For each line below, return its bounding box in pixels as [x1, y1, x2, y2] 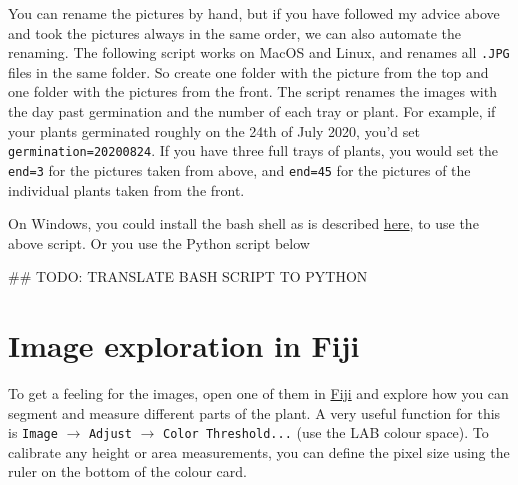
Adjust [88, 427, 132, 442]
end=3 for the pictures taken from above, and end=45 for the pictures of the [8, 159, 471, 180]
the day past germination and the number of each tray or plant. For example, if [8, 101, 496, 122]
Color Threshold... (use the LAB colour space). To [162, 422, 489, 443]
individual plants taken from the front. [8, 179, 245, 200]
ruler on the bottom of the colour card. [8, 461, 247, 482]
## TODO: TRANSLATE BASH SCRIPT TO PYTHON [8, 266, 368, 287]
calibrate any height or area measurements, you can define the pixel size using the [8, 441, 510, 462]
